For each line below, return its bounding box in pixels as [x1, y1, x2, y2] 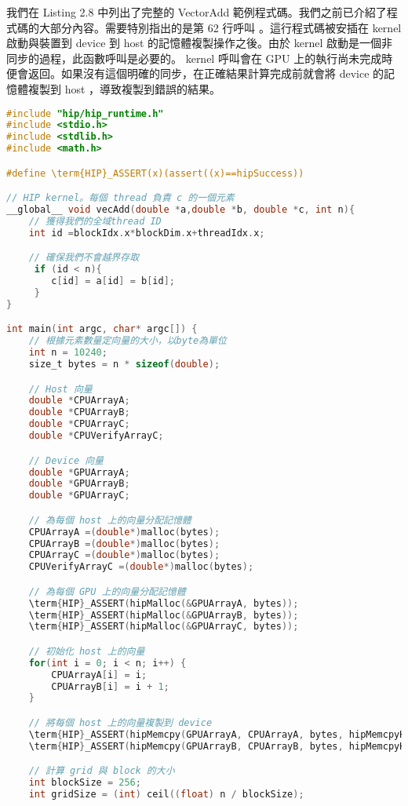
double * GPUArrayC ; [28, 490, 130, 501]
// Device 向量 [28, 454, 104, 466]
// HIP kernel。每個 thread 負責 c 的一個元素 [6, 192, 235, 204]
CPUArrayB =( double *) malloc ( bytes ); [28, 538, 220, 549]
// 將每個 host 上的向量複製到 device [28, 717, 213, 728]
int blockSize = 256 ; [28, 777, 141, 789]
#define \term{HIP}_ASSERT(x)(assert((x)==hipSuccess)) [6, 167, 304, 179]
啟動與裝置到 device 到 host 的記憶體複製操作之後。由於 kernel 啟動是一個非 [6, 35, 393, 51]
